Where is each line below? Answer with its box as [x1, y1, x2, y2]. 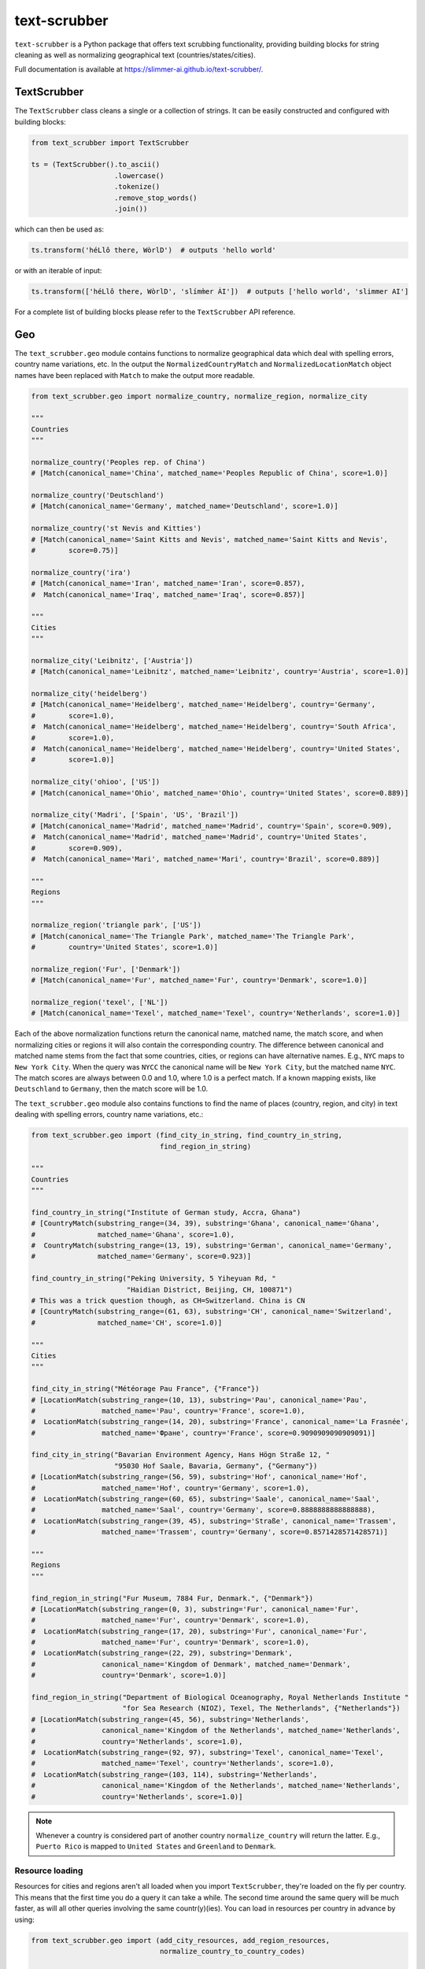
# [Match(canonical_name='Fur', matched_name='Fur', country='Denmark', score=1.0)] [31, 976, 368, 984]
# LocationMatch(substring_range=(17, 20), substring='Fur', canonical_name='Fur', [31, 1626, 368, 1636]
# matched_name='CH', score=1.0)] [31, 1318, 223, 1327]
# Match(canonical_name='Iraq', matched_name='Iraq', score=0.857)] [31, 590, 305, 599]
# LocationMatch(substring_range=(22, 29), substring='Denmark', [31, 1648, 293, 1658]
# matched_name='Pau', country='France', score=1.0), [31, 1406, 305, 1415]
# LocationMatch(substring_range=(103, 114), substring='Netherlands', [31, 1770, 318, 1779]
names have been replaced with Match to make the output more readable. [14, 370, 255, 380]
